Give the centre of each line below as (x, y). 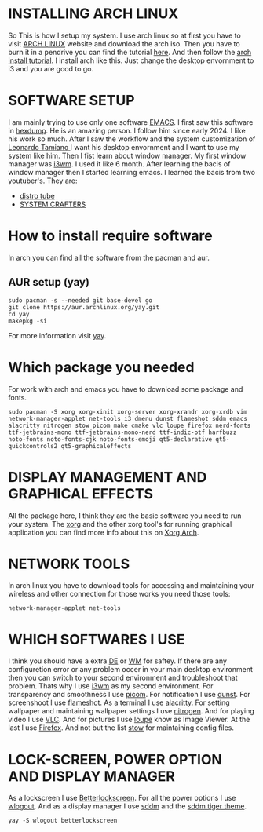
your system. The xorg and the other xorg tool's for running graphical (120, 524)
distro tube (37, 195)
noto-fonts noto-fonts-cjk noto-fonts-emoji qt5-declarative (110, 439)
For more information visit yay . (57, 335)
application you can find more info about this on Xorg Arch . (104, 532)
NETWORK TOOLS (69, 564)
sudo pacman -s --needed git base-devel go (80, 300)
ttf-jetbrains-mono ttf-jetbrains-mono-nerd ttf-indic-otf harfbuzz (122, 432)
